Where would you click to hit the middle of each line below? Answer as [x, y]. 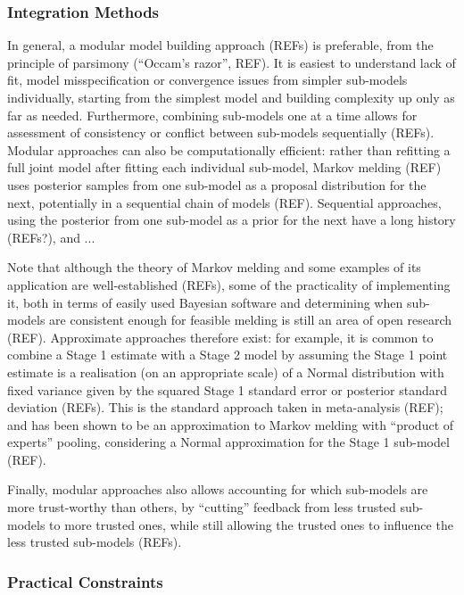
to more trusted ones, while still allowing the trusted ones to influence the [251, 524]
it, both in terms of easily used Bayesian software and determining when [205, 302]
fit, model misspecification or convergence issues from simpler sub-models [207, 80]
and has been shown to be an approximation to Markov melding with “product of [231, 424]
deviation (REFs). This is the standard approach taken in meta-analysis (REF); [225, 407]
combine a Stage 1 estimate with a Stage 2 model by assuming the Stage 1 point [228, 355]
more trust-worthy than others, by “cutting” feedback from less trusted [202, 507]
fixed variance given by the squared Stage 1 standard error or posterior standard [228, 389]
